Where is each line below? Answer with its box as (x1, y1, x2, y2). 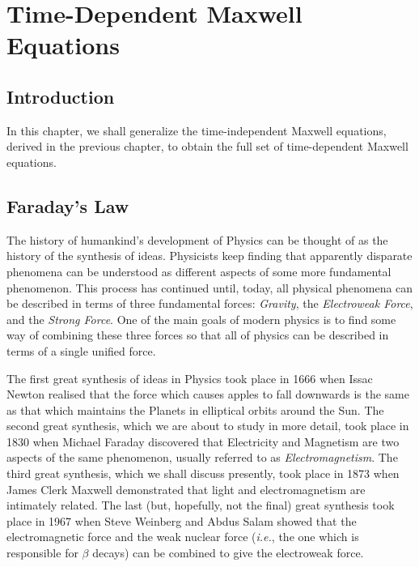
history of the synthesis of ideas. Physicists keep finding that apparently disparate (6, 247, 413, 264)
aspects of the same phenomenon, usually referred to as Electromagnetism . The (6, 449, 398, 466)
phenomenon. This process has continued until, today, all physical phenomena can (6, 279, 413, 296)
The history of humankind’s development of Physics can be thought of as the (6, 231, 388, 248)
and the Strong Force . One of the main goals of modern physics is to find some (6, 310, 396, 327)
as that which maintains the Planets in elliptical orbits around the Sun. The (6, 401, 384, 418)
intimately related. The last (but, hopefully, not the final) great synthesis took (6, 497, 395, 514)
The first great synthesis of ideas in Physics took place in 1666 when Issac (6, 369, 373, 386)
